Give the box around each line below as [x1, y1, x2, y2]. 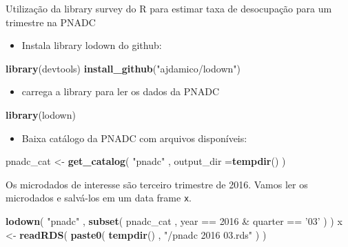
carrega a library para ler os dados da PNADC [21, 84, 220, 99]
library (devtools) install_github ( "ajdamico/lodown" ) [6, 61, 240, 75]
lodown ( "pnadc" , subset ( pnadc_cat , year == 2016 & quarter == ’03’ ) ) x [6, 214, 342, 228]
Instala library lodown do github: [21, 38, 162, 52]
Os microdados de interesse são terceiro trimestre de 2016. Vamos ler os [6, 177, 308, 191]
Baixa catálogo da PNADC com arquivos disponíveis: [21, 130, 247, 145]
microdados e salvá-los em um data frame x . [6, 190, 192, 205]
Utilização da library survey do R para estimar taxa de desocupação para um [6, 1, 332, 15]
